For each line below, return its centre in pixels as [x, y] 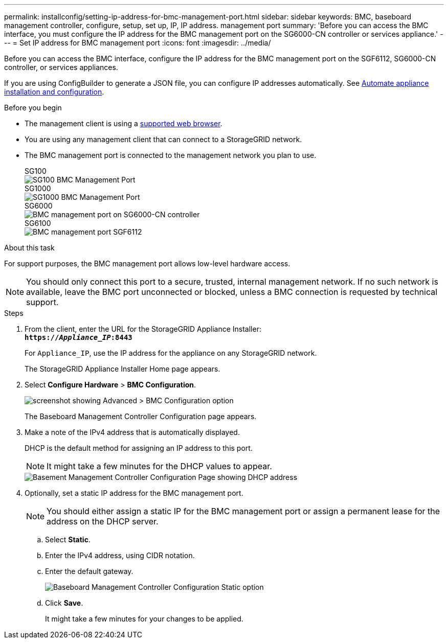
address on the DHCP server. [103, 521]
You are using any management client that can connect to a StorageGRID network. [163, 139]
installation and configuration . [54, 92]
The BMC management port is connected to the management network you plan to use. [171, 155]
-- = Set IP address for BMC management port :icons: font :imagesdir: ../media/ [138, 43]
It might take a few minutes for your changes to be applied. [144, 619]
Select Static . [68, 539]
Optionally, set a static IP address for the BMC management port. [134, 493]
